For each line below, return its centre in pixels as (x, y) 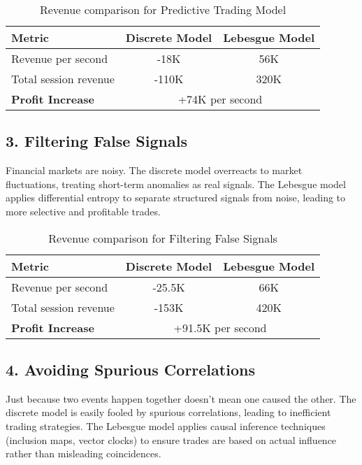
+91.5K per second (220, 327)
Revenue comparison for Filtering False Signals (163, 238)
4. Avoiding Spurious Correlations (130, 369)
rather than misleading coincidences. (84, 453)
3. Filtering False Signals (96, 141)
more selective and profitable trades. (83, 211)
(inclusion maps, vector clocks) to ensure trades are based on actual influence (171, 439)
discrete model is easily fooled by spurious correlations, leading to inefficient (168, 412)
